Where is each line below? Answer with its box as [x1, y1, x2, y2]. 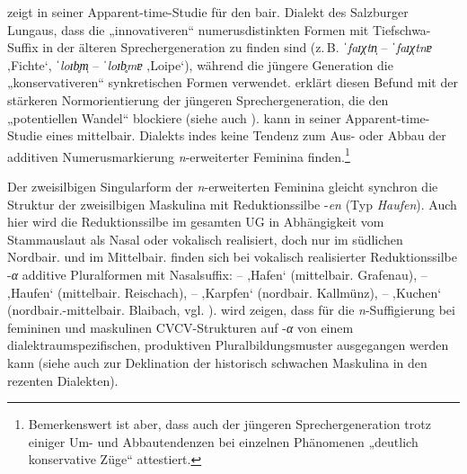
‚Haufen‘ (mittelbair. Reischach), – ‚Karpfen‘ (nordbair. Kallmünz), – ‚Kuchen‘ [7, 282, 442, 301]
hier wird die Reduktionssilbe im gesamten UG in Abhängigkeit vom [7, 212, 384, 231]
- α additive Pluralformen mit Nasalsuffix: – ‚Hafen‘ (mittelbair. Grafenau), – [7, 264, 427, 283]
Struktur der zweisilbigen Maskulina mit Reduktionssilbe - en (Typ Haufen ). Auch [7, 194, 457, 213]
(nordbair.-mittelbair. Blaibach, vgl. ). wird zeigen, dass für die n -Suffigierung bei [7, 300, 455, 319]
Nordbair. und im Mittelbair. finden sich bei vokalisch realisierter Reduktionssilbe [7, 247, 457, 266]
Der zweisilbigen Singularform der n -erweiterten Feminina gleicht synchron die [7, 177, 438, 195]
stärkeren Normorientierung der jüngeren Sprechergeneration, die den [7, 90, 389, 109]
